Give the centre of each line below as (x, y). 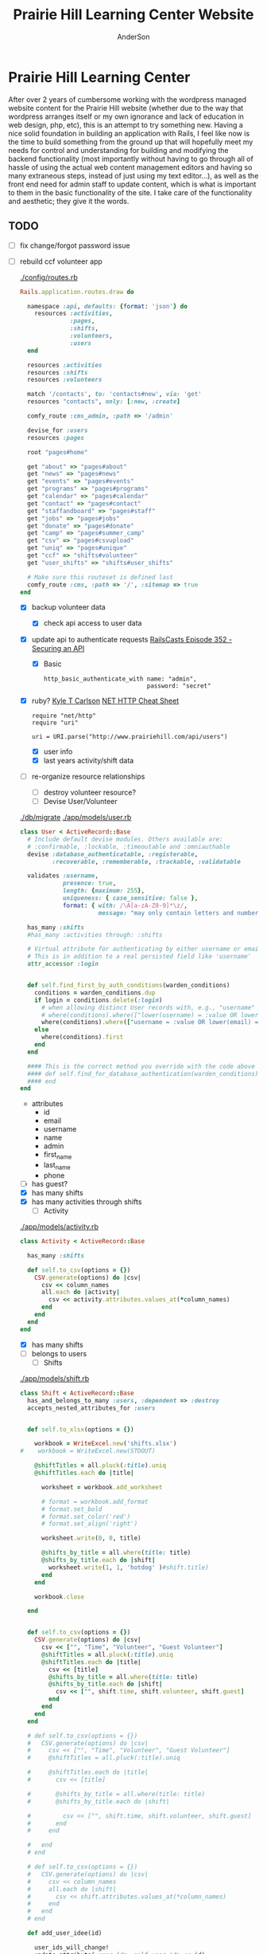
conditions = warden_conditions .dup (95, 993)
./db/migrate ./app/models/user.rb (75, 817)
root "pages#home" (58, 452)
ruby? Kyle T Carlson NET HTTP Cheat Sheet (105, 700)
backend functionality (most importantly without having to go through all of (131, 159)
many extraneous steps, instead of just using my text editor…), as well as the (133, 175)
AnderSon (133, 37)
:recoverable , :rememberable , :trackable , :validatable (146, 861)
